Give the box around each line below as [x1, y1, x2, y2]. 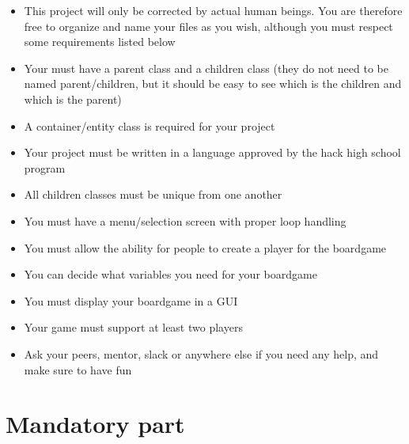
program [24, 159, 66, 176]
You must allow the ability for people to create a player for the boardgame [24, 239, 387, 256]
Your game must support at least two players [24, 319, 243, 336]
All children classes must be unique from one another [24, 186, 282, 203]
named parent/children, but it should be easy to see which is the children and [24, 75, 402, 92]
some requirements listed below [24, 33, 176, 50]
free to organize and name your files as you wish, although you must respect [24, 17, 393, 34]
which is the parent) [24, 90, 122, 107]
